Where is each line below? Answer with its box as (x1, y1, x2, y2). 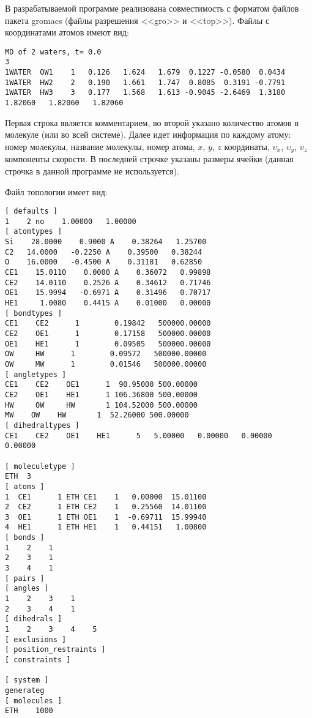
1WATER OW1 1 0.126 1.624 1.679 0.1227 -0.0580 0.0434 (5, 68, 286, 77)
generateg (5, 686, 45, 695)
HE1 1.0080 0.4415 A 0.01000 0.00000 (5, 299, 211, 308)
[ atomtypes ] (5, 227, 62, 236)
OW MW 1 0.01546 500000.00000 (5, 359, 207, 368)
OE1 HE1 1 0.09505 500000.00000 (5, 339, 211, 348)
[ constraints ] (5, 656, 71, 665)
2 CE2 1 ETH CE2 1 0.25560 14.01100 (5, 503, 207, 512)
